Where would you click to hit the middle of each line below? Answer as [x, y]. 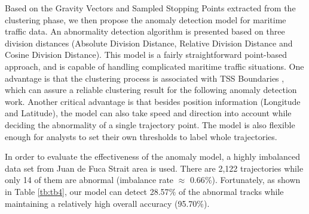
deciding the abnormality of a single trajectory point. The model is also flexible [150, 124]
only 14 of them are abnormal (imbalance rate [89, 180]
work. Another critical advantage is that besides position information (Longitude [153, 101]
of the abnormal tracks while [231, 191]
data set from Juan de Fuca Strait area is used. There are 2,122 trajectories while [154, 168]
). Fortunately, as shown [256, 180]
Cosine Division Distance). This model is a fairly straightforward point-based [146, 55]
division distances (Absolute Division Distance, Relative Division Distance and [149, 43]
